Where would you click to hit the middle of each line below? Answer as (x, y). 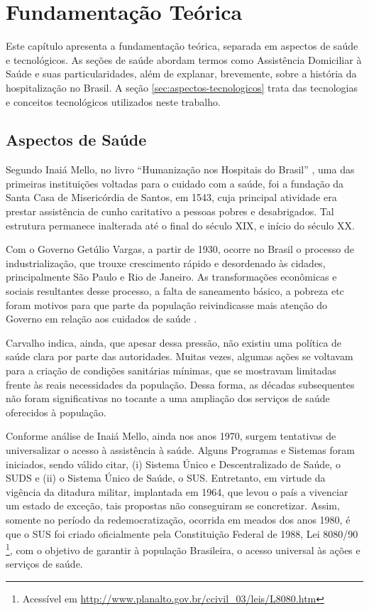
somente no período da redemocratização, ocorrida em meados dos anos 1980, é (178, 519)
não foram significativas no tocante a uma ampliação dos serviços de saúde (168, 398)
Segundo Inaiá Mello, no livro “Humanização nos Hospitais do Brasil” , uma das (180, 169)
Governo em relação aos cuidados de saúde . (101, 319)
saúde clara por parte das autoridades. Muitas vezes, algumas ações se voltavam (180, 356)
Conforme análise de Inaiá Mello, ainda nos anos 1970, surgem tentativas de (171, 436)
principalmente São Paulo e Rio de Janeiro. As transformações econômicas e (171, 277)
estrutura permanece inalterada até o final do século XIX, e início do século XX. (180, 225)
